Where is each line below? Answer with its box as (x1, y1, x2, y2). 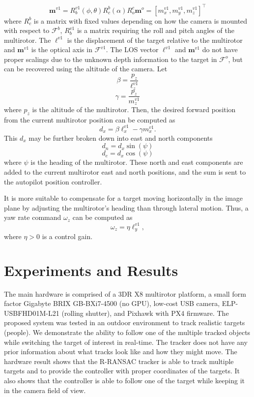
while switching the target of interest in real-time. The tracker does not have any (4, 336, 248, 347)
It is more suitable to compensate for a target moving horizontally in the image (4, 193, 243, 203)
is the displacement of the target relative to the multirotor (67, 34, 243, 45)
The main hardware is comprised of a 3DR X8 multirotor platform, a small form (4, 288, 246, 299)
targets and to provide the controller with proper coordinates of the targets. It (4, 366, 240, 376)
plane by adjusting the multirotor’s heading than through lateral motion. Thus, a (4, 202, 249, 213)
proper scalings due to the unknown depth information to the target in (4, 54, 217, 64)
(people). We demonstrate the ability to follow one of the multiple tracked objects (4, 327, 251, 337)
